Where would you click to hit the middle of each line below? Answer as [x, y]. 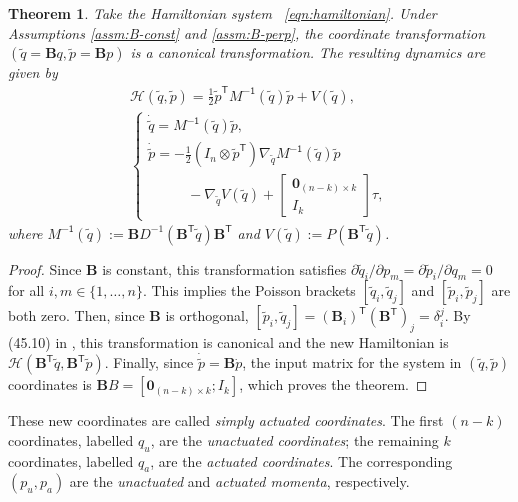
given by [33, 72]
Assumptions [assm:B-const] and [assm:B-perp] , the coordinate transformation [247, 32]
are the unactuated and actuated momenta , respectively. [239, 481]
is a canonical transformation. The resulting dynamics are [308, 52]
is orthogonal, [207, 315]
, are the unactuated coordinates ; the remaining [294, 439]
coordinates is [50, 384]
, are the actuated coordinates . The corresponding [301, 460]
